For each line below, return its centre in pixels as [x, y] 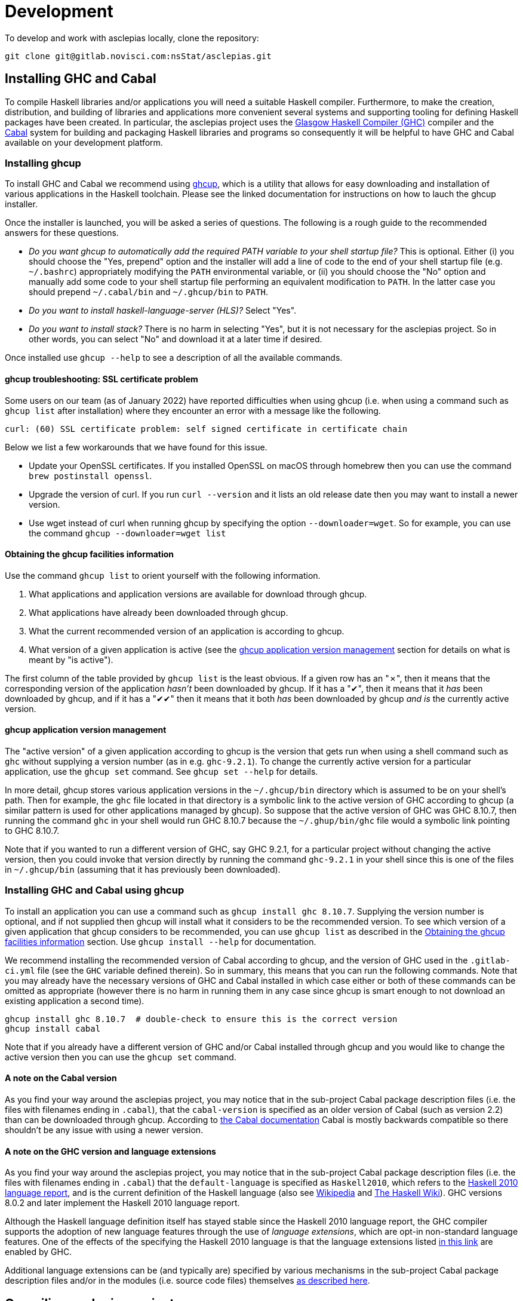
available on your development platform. [84, 142]
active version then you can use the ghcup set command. [121, 1057]
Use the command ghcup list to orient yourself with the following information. [163, 575]
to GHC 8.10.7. [32, 831]
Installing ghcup [43, 163]
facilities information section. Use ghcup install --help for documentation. [161, 941]
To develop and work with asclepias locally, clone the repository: [132, 38]
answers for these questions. [62, 233]
